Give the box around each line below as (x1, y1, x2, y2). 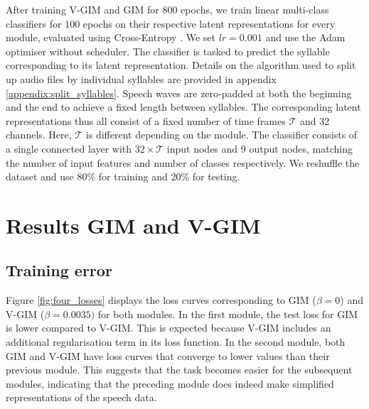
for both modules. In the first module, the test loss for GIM (97, 306, 358, 321)
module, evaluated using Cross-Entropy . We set (6, 30, 215, 45)
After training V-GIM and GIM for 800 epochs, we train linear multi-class (6, 2, 329, 16)
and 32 (299, 113, 330, 128)
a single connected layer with (6, 141, 132, 156)
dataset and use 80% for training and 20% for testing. (6, 169, 240, 184)
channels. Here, (6, 127, 72, 142)
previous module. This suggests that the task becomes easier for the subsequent (6, 362, 353, 377)
